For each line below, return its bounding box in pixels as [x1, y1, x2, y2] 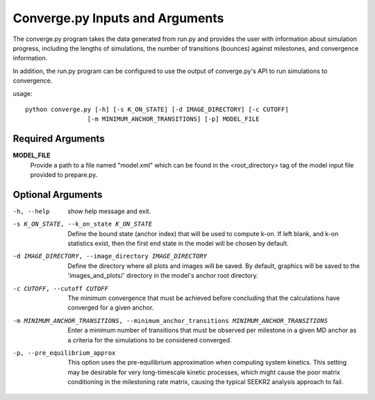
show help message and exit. [67, 207, 151, 215]
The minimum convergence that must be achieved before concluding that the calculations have [67, 294, 340, 302]
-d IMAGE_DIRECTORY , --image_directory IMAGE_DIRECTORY [12, 252, 208, 260]
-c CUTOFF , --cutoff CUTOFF [12, 285, 109, 292]
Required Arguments [12, 133, 105, 145]
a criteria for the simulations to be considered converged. [67, 335, 232, 344]
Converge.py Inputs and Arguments [12, 10, 224, 26]
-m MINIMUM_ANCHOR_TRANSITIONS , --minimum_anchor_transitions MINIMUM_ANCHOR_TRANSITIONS [12, 317, 328, 324]
